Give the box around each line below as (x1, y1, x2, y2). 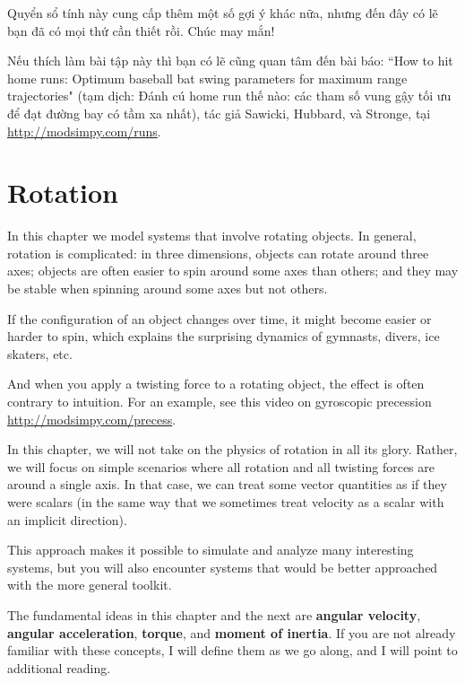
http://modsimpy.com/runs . (7, 121, 161, 140)
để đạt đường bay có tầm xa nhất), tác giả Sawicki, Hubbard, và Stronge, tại (7, 103, 431, 122)
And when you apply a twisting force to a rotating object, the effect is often (7, 374, 425, 393)
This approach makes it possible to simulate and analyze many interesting (7, 540, 414, 559)
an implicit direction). (7, 510, 127, 529)
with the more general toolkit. (7, 575, 172, 594)
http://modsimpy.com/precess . (7, 409, 177, 428)
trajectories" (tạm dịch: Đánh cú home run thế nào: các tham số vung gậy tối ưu (7, 86, 452, 105)
